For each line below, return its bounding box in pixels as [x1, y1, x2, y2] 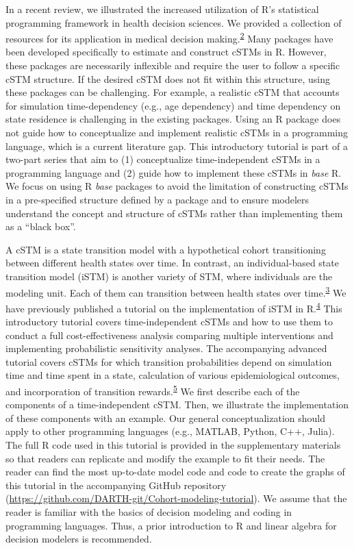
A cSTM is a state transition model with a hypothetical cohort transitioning [5, 242, 326, 256]
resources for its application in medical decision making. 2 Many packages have [5, 29, 333, 45]
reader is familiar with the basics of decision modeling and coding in [5, 505, 292, 519]
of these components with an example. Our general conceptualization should [5, 410, 325, 425]
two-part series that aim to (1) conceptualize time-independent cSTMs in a [5, 152, 320, 166]
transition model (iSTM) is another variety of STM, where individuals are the [5, 269, 333, 283]
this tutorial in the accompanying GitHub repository [5, 477, 227, 492]
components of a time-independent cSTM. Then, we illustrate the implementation [5, 397, 349, 412]
